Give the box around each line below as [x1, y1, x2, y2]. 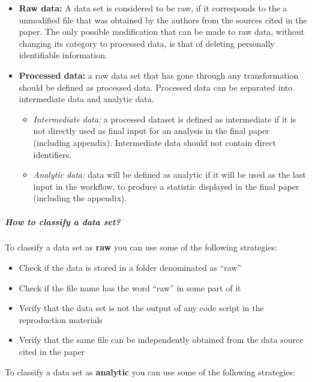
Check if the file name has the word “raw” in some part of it [19, 281, 241, 294]
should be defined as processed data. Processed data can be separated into [19, 80, 293, 93]
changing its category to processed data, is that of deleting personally [19, 37, 275, 49]
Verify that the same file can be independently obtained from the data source [19, 333, 304, 346]
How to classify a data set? [5, 215, 121, 228]
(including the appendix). [33, 192, 127, 204]
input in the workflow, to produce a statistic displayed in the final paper [33, 180, 299, 192]
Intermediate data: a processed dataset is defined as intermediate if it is [33, 112, 296, 125]
